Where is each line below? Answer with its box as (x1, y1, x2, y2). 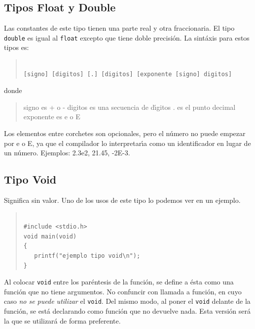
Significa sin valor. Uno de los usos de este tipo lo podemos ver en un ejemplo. (4, 195, 241, 205)
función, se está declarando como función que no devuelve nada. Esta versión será (4, 306, 251, 316)
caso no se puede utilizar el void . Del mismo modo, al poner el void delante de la (4, 296, 251, 306)
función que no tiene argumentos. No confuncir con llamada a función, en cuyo (4, 286, 242, 296)
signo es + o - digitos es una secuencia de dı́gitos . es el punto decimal (23, 101, 236, 112)
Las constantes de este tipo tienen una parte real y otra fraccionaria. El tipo (4, 23, 235, 33)
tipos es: (4, 42, 29, 52)
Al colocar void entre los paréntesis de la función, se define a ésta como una (4, 277, 234, 287)
